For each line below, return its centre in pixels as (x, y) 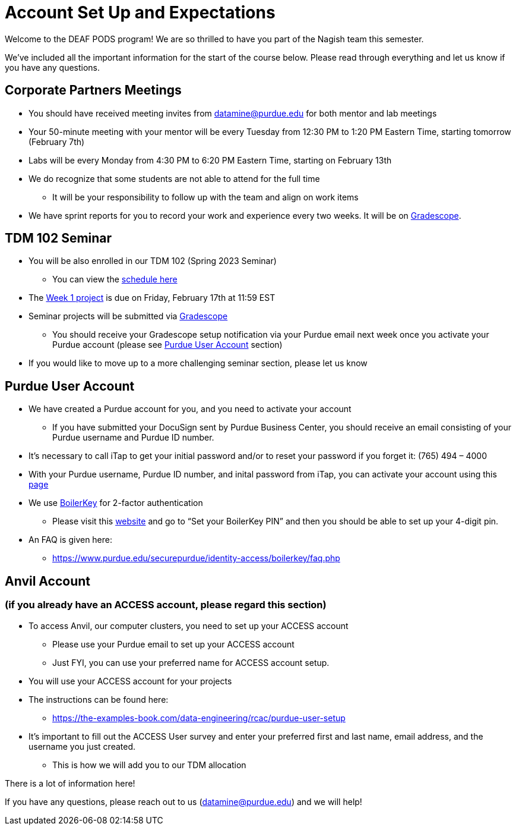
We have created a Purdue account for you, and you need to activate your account (190, 409)
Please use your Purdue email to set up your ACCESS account (173, 644)
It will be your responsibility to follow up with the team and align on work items (205, 197)
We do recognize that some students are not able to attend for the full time (174, 178)
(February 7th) (57, 142)
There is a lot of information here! (70, 783)
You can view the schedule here (115, 279)
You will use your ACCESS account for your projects (130, 681)
